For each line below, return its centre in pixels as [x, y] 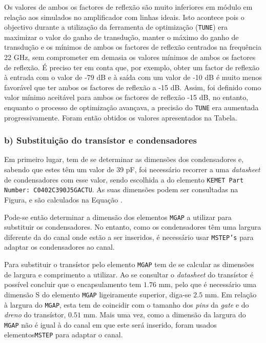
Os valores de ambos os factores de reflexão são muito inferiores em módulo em [128, 7]
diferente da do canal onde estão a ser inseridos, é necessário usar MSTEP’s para [129, 237]
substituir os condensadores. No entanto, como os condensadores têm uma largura [133, 227]
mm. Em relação [231, 294]
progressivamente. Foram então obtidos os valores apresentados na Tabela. [121, 117]
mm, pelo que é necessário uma [208, 284]
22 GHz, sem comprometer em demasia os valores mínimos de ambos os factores [130, 57]
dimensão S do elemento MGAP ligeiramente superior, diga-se [98, 294]
